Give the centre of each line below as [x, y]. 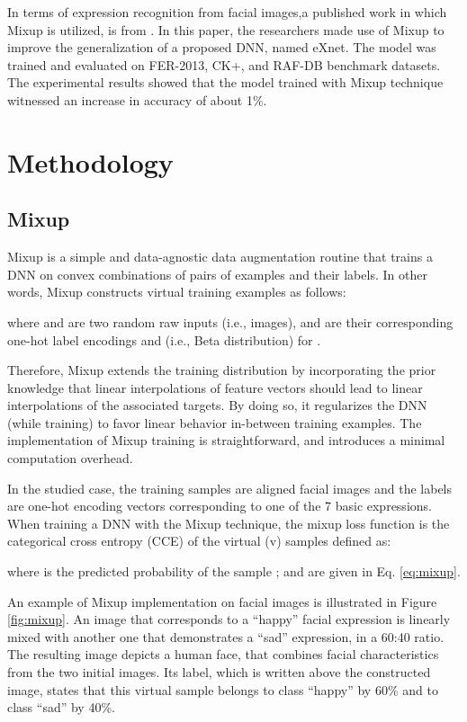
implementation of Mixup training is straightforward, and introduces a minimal [226, 440]
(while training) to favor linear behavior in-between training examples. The [215, 422]
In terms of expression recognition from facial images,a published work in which [227, 12]
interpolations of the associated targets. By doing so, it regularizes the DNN [217, 405]
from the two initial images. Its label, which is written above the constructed [219, 672]
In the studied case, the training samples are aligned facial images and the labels [230, 488]
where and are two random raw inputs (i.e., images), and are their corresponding [230, 321]
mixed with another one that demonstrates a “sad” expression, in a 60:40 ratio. [226, 636]
